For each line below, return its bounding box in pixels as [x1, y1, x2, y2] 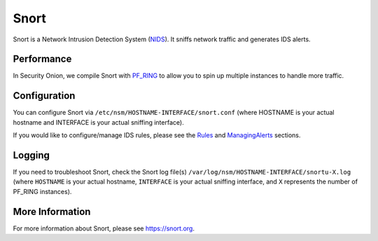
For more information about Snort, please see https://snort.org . [13, 224, 195, 233]
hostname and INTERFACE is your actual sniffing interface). [13, 118, 185, 126]
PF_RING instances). [13, 187, 72, 195]
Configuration [13, 90, 76, 102]
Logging [13, 149, 50, 161]
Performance [13, 53, 72, 65]
